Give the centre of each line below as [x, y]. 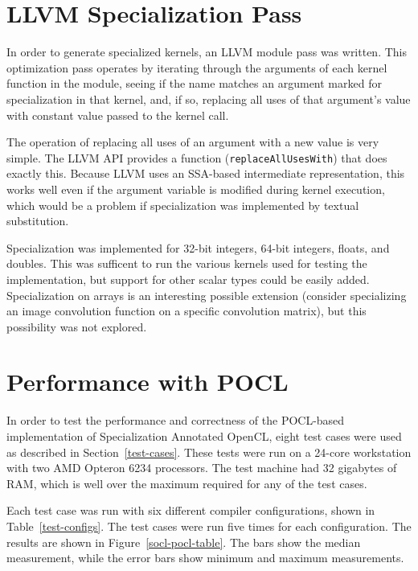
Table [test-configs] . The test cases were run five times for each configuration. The [209, 526]
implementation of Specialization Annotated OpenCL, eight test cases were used [204, 436]
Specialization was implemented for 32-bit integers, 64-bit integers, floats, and [198, 247]
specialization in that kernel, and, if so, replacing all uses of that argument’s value [209, 99]
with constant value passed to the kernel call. [118, 115]
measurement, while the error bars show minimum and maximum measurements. [205, 558]
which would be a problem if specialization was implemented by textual [183, 205]
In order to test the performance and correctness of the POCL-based [176, 420]
